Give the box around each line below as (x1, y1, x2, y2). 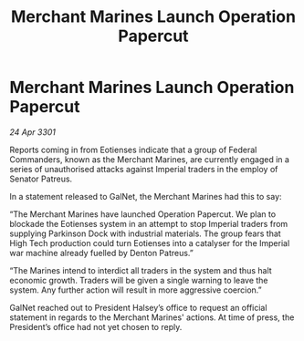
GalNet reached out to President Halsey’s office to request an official (9, 302, 267, 313)
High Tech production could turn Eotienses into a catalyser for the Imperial (9, 237, 290, 248)
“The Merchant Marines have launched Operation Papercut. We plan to (9, 208, 277, 220)
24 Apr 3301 (9, 126, 57, 138)
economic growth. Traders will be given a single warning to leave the (9, 274, 268, 285)
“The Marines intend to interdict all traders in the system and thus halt (9, 264, 272, 275)
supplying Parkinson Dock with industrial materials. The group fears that (9, 228, 281, 239)
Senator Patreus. (9, 173, 73, 184)
